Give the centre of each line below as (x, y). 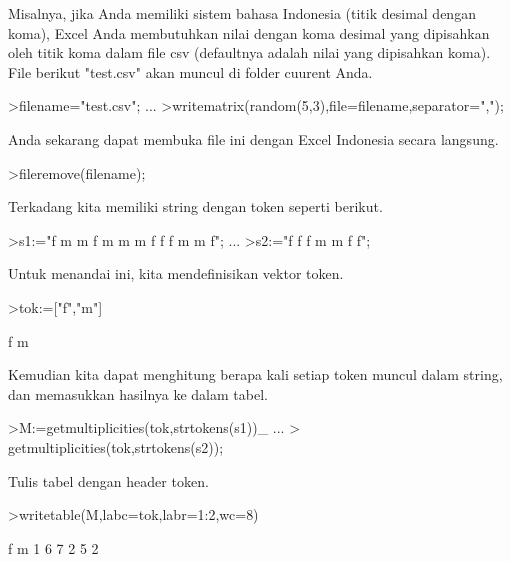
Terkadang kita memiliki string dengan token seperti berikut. (195, 206)
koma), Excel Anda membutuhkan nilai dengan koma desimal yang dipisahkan (249, 32)
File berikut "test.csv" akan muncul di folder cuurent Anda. (190, 71)
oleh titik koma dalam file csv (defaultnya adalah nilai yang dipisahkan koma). (249, 52)
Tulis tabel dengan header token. (108, 480)
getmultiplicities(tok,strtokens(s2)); (116, 446)
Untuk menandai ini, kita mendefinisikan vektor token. (176, 273)
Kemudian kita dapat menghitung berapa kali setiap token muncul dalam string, (255, 374)
